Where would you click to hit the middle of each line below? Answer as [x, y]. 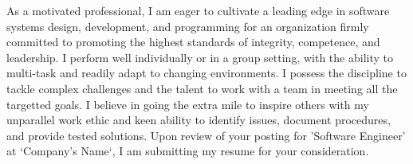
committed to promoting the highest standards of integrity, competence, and [193, 42]
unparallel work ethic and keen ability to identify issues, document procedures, [199, 120]
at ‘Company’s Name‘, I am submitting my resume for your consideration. [188, 151]
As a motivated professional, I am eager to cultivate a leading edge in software [198, 10]
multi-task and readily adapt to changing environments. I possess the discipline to [206, 73]
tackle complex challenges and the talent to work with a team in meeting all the [202, 88]
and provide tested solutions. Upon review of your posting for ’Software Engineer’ [206, 135]
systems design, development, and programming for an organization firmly [188, 26]
